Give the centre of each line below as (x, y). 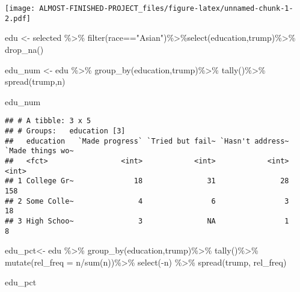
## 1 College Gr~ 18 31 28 (147, 181)
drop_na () (24, 49)
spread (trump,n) (35, 81)
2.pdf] (18, 18)
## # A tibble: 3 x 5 (48, 121)
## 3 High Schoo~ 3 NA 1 (147, 221)
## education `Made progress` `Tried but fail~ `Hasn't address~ (147, 141)
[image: (20, 8)
